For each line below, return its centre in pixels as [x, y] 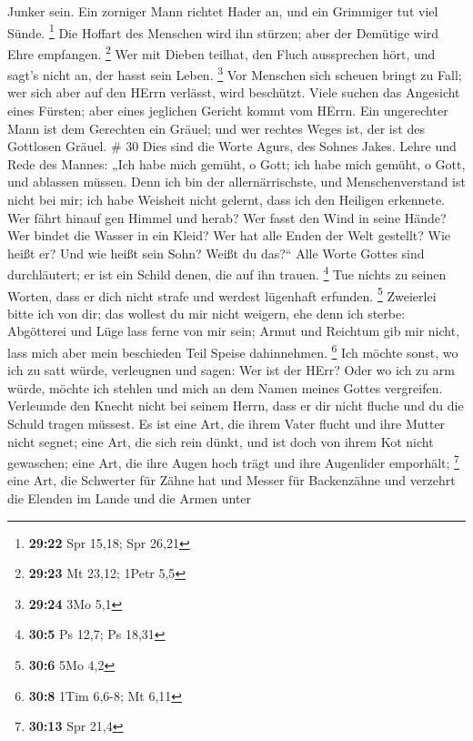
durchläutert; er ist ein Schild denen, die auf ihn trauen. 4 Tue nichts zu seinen [227, 273]
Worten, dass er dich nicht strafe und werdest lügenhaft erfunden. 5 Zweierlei [222, 294]
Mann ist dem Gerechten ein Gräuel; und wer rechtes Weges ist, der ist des [216, 128]
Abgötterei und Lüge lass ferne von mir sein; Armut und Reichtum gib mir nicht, [234, 331]
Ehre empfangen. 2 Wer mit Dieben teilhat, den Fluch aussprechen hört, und [221, 52]
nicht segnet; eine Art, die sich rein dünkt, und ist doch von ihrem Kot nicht [221, 441]
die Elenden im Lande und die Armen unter [130, 498]
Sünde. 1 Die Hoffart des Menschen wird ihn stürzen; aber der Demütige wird [223, 31]
